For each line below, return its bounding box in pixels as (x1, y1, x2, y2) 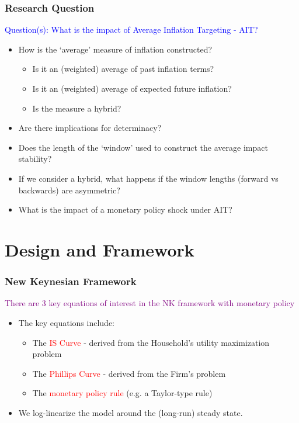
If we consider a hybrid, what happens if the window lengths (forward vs (18, 172, 279, 184)
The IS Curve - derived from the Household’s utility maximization (32, 336, 270, 348)
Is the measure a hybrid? (32, 102, 121, 114)
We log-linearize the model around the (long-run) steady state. (18, 406, 243, 418)
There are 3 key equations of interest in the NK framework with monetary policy (5, 297, 295, 309)
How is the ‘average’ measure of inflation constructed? (18, 43, 213, 55)
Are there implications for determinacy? (18, 122, 162, 134)
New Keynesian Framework (5, 274, 137, 289)
